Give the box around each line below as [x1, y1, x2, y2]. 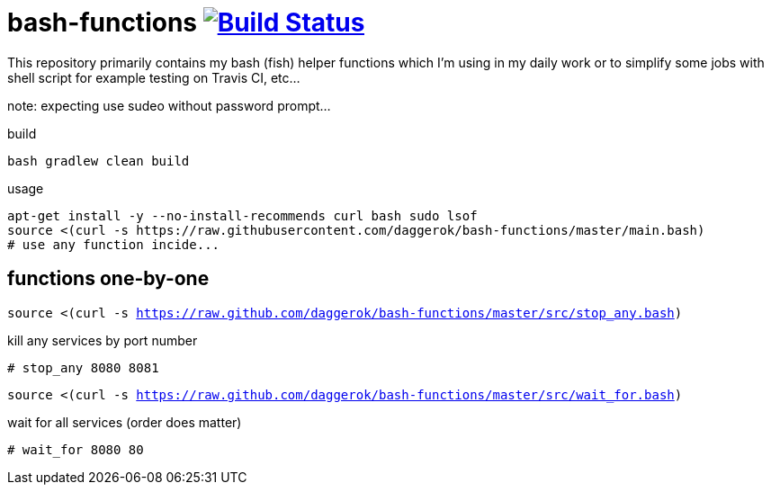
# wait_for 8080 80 [7, 442, 144, 457]
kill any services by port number [7, 332, 198, 348]
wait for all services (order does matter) [7, 414, 242, 430]
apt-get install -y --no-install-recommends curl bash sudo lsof [7, 208, 478, 223]
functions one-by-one [7, 267, 210, 291]
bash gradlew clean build [7, 153, 190, 168]
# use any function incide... [7, 237, 220, 252]
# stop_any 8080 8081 [7, 360, 159, 375]
